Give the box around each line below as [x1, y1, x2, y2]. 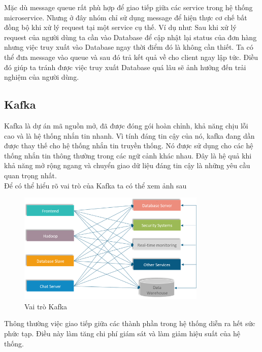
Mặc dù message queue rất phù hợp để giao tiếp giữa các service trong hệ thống [4, 2, 253, 12]
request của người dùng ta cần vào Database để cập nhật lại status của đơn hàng [4, 31, 257, 42]
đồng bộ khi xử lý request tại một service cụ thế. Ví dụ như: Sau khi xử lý [4, 22, 237, 33]
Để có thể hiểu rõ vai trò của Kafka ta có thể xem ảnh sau [4, 180, 187, 190]
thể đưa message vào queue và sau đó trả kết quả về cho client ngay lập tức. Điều [4, 51, 258, 62]
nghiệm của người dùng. [4, 72, 79, 82]
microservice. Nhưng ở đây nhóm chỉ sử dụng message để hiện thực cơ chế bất [4, 12, 247, 22]
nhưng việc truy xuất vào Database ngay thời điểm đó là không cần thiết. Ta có [4, 42, 253, 52]
